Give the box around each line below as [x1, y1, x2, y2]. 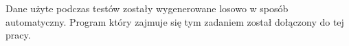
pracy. [5, 28, 31, 42]
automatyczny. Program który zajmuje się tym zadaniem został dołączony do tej [5, 14, 344, 28]
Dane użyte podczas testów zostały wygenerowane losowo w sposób [5, 1, 289, 15]
